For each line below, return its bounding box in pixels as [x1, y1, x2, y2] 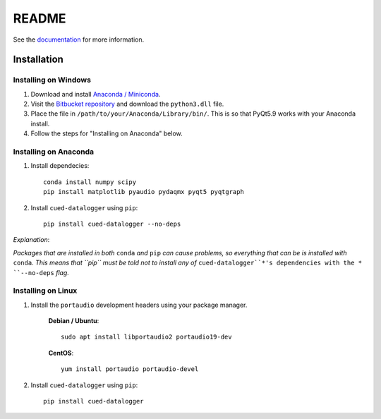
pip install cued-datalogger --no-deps [43, 219, 181, 228]
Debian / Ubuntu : [48, 317, 99, 325]
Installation [13, 54, 64, 66]
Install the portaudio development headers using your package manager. [30, 300, 248, 309]
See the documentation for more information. [13, 35, 145, 44]
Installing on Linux [13, 286, 78, 296]
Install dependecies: [30, 162, 90, 170]
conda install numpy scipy [43, 178, 137, 186]
